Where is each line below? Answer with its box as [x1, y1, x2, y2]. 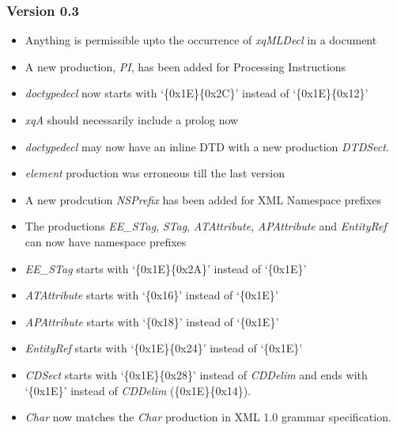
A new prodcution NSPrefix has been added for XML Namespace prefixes [25, 191, 381, 207]
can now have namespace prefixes [25, 233, 187, 249]
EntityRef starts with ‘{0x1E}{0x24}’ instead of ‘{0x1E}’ [25, 340, 303, 356]
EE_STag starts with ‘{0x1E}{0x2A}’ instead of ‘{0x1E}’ [25, 260, 307, 276]
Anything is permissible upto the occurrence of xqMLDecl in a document [25, 32, 377, 48]
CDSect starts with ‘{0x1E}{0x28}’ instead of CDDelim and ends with [25, 366, 368, 382]
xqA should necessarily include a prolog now [25, 112, 239, 127]
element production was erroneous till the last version [25, 165, 285, 181]
